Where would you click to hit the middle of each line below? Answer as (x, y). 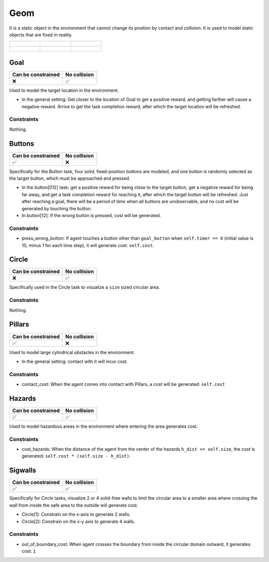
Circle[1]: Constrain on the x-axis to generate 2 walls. (76, 515)
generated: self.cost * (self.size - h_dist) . (76, 456)
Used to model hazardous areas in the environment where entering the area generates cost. (103, 426)
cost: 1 (29, 551)
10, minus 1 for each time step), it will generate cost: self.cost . (88, 245)
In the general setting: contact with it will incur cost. (75, 361)
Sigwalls (23, 470)
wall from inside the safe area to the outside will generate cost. (74, 505)
